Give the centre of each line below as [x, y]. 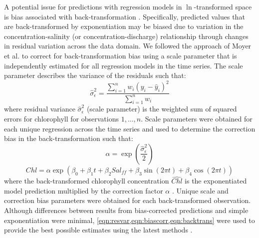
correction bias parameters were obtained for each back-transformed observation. [128, 200]
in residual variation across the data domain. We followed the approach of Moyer [128, 46]
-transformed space [223, 6]
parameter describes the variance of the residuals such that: [95, 75]
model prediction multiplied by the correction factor [84, 190]
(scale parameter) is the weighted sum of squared [162, 109]
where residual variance [40, 109]
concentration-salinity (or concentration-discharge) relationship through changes [126, 36]
